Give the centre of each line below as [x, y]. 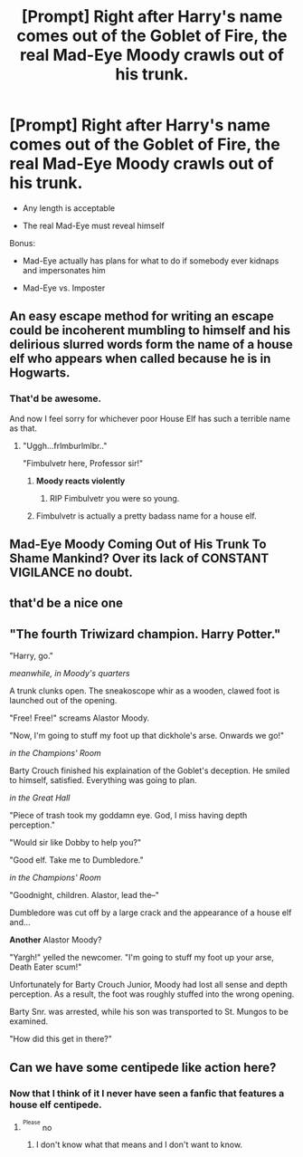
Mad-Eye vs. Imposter [64, 288]
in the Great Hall [40, 798]
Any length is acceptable [69, 208]
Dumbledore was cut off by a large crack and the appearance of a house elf [151, 913]
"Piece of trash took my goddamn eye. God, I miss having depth [128, 816]
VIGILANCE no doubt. [71, 573]
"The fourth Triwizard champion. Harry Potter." [145, 634]
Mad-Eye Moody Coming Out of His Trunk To [138, 545]
